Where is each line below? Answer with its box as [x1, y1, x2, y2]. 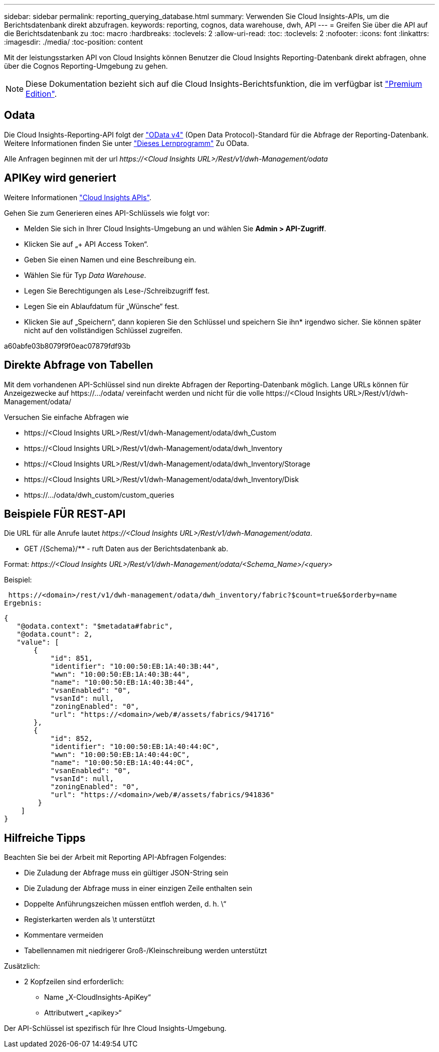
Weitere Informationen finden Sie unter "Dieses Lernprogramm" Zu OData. [4, 138, 249, 147]
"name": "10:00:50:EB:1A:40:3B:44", [50, 678, 194, 687]
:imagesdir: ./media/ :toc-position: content [4, 38, 143, 46]
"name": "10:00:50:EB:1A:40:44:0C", [50, 759, 194, 767]
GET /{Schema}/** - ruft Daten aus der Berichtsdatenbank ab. [24, 544, 229, 553]
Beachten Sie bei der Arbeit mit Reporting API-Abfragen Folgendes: [4, 853, 227, 862]
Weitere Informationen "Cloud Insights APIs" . [4, 193, 152, 202]
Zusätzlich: [4, 962, 40, 971]
